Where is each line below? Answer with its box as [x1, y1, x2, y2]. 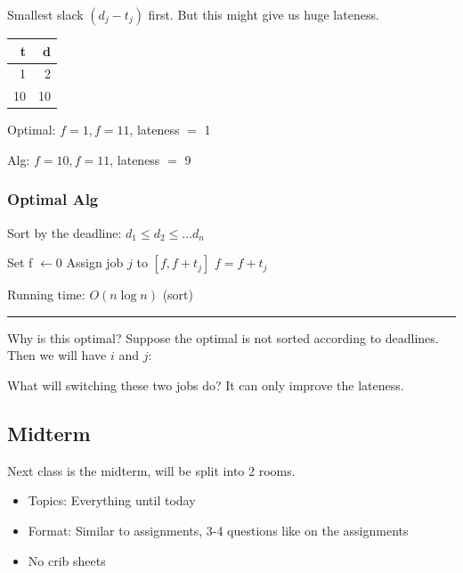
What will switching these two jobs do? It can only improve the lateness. [7, 376, 404, 395]
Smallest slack [7, 5, 84, 23]
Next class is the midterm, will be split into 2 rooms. [7, 461, 296, 479]
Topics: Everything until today [28, 491, 196, 510]
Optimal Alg [7, 188, 99, 210]
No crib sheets [28, 551, 106, 569]
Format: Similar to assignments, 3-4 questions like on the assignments [28, 521, 409, 540]
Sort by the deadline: [7, 223, 122, 241]
